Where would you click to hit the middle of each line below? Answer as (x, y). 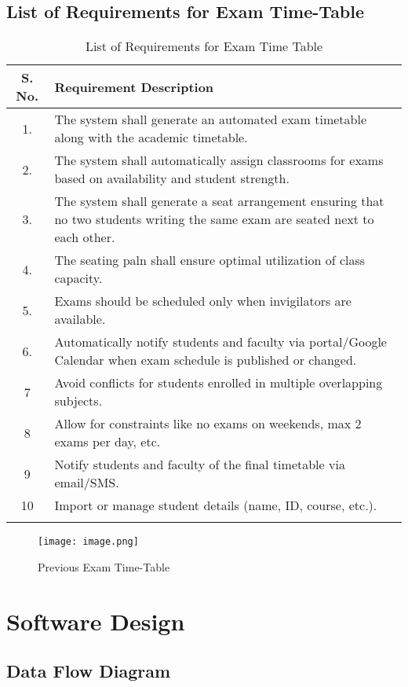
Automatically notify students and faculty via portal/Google (220, 342)
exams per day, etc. (107, 442)
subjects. (78, 401)
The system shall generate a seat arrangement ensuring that (219, 201)
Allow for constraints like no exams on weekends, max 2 (208, 424)
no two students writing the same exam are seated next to (214, 219)
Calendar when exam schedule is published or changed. (206, 360)
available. (80, 319)
